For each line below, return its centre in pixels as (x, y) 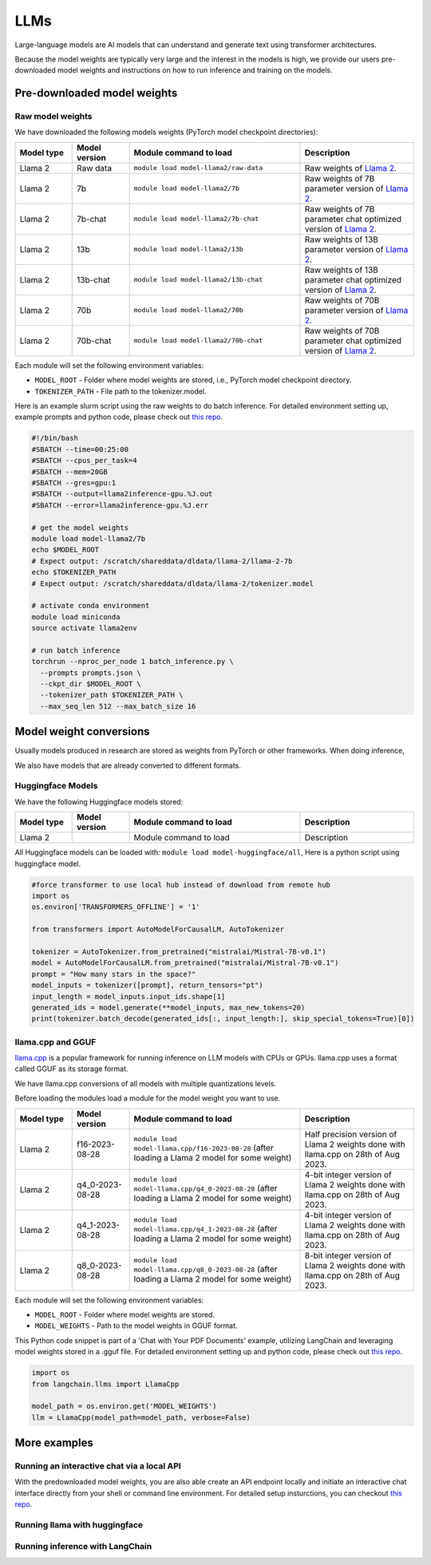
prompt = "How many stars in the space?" (114, 974)
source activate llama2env (84, 628)
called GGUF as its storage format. (71, 1069)
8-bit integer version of (348, 1255)
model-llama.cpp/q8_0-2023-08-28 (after (206, 1269)
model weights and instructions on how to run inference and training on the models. (195, 70)
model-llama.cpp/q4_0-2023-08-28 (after (206, 1188)
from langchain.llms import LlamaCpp (105, 1384)
